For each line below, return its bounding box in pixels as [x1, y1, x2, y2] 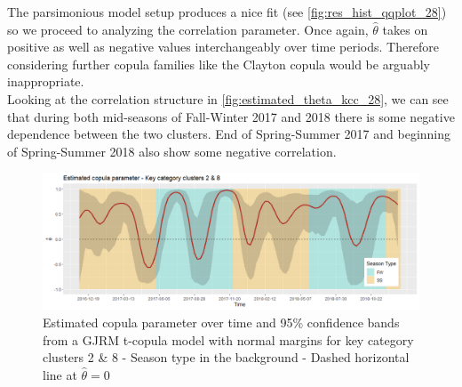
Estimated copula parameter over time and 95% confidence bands [43, 312, 400, 331]
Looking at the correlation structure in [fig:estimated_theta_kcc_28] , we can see [7, 89, 449, 108]
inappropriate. [7, 72, 84, 91]
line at [43, 365, 77, 383]
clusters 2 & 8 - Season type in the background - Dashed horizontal [43, 348, 410, 367]
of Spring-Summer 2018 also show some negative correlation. [7, 141, 337, 160]
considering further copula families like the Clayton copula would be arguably [7, 54, 430, 73]
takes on [382, 20, 428, 38]
